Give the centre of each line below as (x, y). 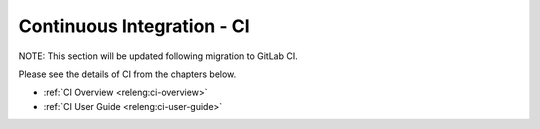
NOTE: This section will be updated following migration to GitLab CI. (158, 56)
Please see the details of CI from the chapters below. (127, 74)
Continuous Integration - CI (134, 26)
